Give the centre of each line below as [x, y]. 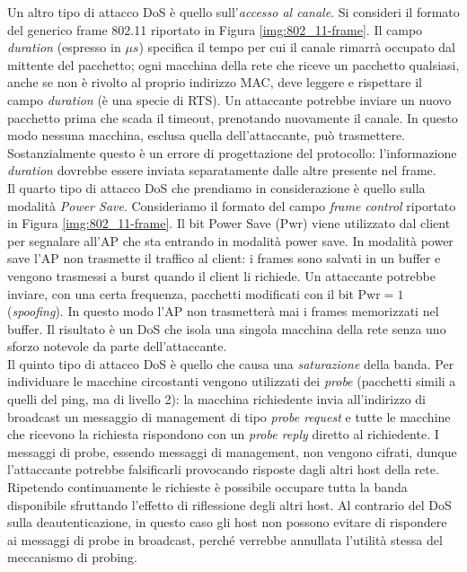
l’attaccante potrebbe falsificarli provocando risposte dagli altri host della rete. [223, 469]
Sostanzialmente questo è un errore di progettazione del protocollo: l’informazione [232, 152]
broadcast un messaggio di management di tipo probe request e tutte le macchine [229, 416]
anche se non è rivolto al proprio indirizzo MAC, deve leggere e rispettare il [215, 82]
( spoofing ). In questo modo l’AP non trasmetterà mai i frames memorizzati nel [223, 311]
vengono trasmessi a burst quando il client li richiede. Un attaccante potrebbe [221, 275]
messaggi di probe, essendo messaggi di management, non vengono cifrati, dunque [232, 451]
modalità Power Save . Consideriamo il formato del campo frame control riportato [232, 205]
